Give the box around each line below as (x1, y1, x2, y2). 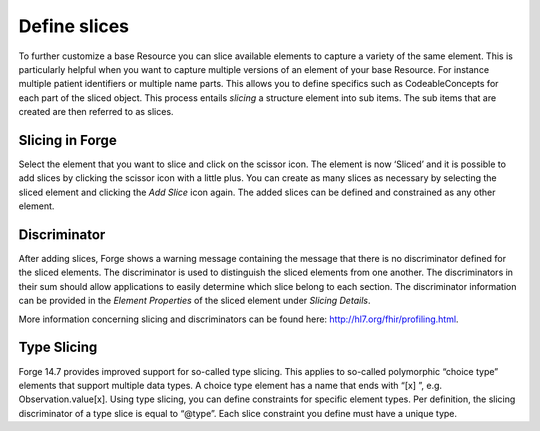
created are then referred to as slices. (18, 106, 174, 118)
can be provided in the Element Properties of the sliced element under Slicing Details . (18, 295, 371, 307)
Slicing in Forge (18, 131, 117, 149)
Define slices (18, 15, 130, 37)
